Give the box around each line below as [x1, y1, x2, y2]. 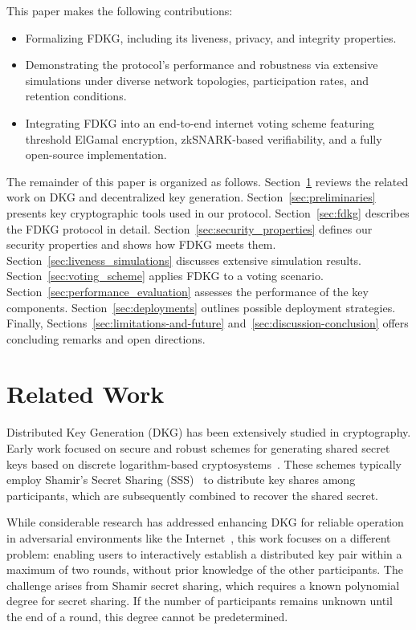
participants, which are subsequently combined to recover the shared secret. [6, 486, 378, 503]
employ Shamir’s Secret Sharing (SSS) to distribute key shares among [6, 471, 356, 488]
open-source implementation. [25, 146, 167, 163]
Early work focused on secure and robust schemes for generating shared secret [6, 440, 390, 456]
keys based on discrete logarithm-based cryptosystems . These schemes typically [6, 455, 402, 472]
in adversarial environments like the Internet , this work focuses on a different [6, 529, 391, 546]
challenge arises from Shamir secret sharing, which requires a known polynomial [6, 576, 400, 593]
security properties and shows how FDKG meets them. [6, 236, 276, 253]
